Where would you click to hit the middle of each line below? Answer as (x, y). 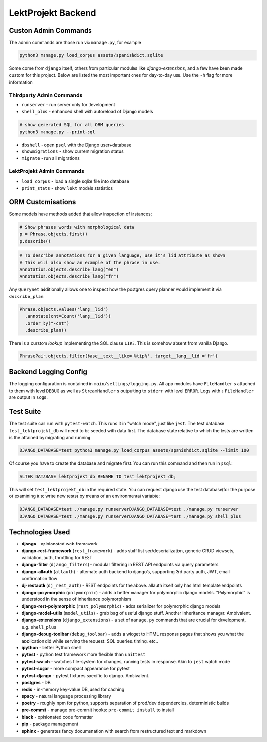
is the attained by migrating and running (50, 437)
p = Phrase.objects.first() (53, 234)
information (21, 82)
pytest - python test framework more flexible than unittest (84, 655)
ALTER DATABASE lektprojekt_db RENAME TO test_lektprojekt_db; (98, 476)
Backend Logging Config (48, 372)
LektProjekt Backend (53, 13)
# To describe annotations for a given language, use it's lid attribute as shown (123, 256)
